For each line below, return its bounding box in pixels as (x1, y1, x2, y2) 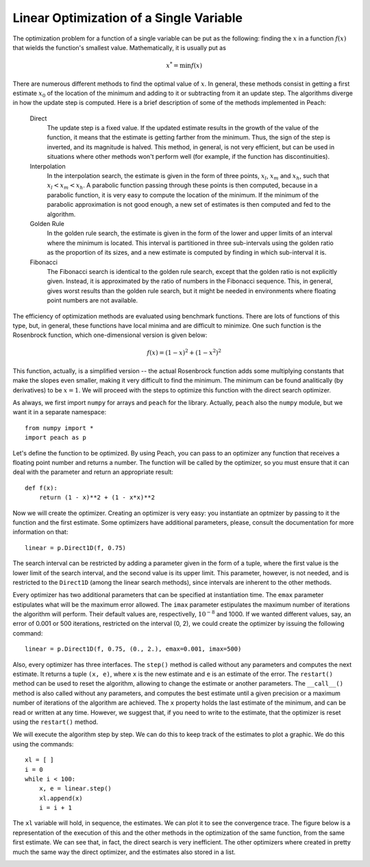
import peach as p (25, 433, 87, 442)
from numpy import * (25, 424, 94, 431)
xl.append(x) (38, 794, 83, 802)
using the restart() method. (12, 718, 99, 726)
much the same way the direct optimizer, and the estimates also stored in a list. (12, 848, 236, 856)
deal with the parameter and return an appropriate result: (12, 468, 174, 476)
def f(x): (25, 483, 58, 492)
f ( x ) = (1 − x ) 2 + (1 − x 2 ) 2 (147, 348, 222, 357)
